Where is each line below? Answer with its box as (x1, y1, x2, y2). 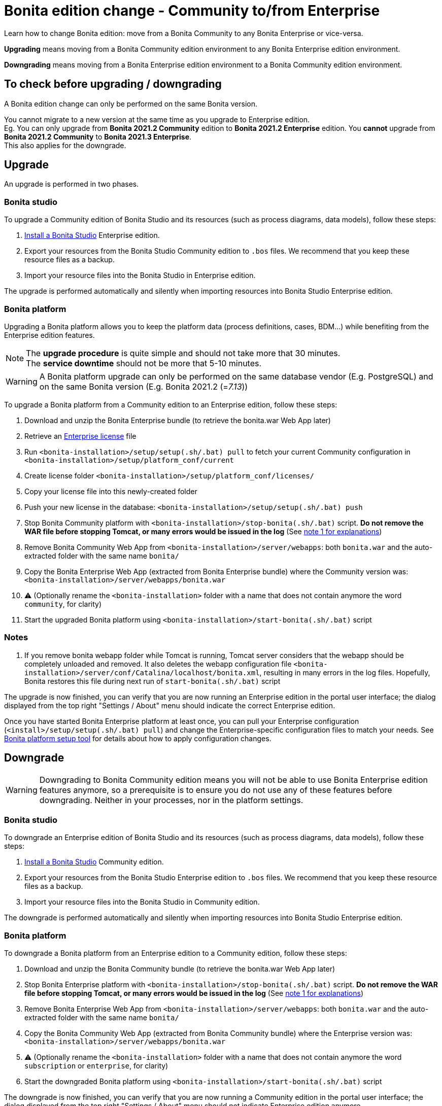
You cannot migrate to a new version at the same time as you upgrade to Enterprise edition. (4, 115, 310, 124)
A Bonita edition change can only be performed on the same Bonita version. (4, 99, 258, 108)
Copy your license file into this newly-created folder (24, 487, 197, 496)
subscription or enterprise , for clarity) (24, 1061, 168, 1070)
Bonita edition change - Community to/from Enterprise (4, 2, 380, 19)
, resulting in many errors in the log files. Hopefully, (259, 668, 430, 677)
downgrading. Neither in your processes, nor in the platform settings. (39, 794, 303, 805)
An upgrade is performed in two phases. (4, 180, 139, 189)
